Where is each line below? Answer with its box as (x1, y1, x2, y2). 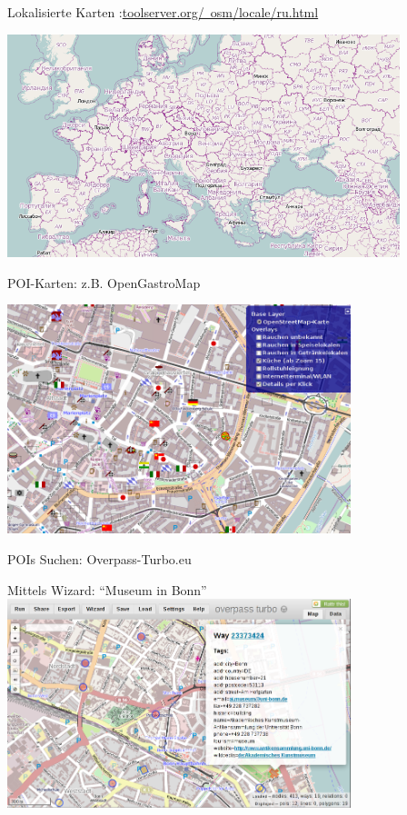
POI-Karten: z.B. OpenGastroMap (7, 273, 201, 292)
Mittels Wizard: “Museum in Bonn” (7, 580, 207, 599)
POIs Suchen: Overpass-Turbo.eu (7, 549, 192, 568)
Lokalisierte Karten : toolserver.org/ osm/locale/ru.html (7, 3, 319, 21)
